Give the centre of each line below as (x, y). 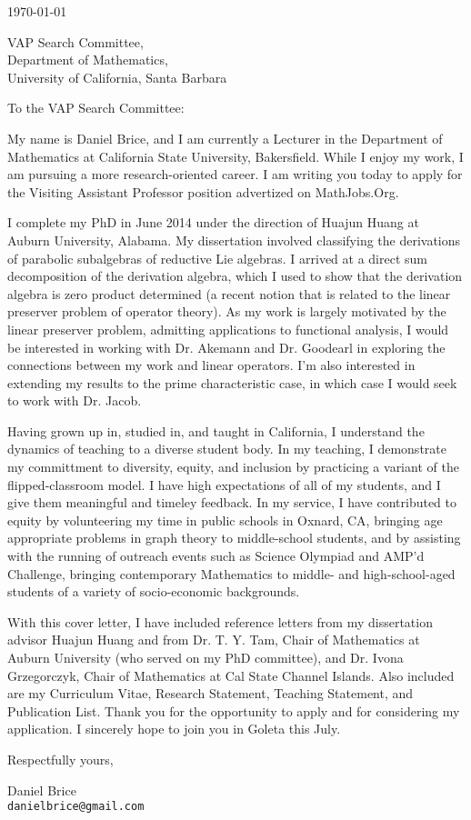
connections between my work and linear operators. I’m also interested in (211, 365)
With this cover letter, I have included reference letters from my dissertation (220, 621)
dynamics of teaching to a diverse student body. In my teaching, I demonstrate (227, 449)
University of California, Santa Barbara (117, 77)
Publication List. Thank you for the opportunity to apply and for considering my (234, 710)
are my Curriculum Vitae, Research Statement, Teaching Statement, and (210, 693)
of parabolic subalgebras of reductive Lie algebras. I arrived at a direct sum (217, 258)
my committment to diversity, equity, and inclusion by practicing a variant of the (233, 467)
